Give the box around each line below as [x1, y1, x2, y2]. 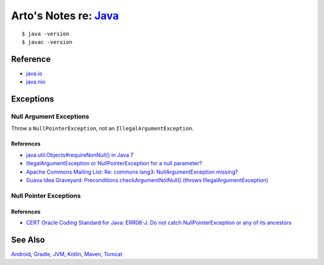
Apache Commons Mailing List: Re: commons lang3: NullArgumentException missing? [26, 168, 238, 175]
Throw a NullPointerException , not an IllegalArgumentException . [11, 125, 194, 132]
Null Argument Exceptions [11, 112, 89, 121]
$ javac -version [22, 38, 73, 45]
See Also [11, 234, 45, 245]
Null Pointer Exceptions [11, 191, 81, 200]
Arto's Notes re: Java [11, 9, 119, 22]
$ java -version [22, 30, 70, 37]
